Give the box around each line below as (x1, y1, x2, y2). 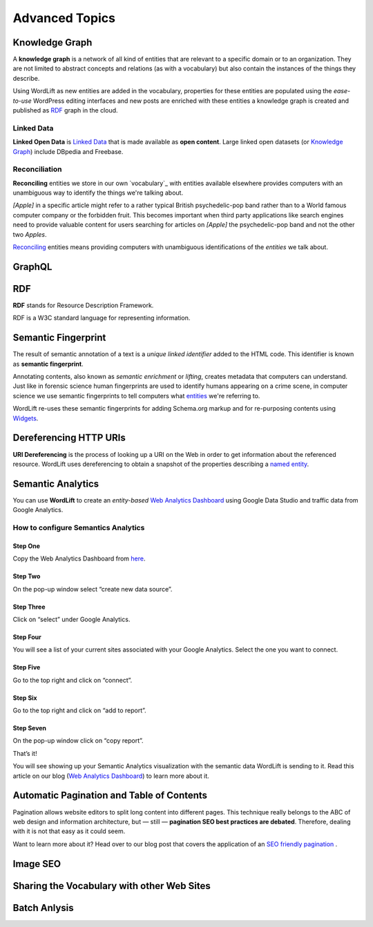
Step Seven (12, 724, 47, 732)
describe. (12, 74, 40, 82)
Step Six (12, 694, 37, 702)
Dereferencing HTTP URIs (12, 432, 126, 444)
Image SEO (12, 858, 61, 870)
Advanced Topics (12, 10, 115, 26)
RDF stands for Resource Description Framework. (12, 301, 154, 309)
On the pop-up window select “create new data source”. (12, 585, 173, 593)
